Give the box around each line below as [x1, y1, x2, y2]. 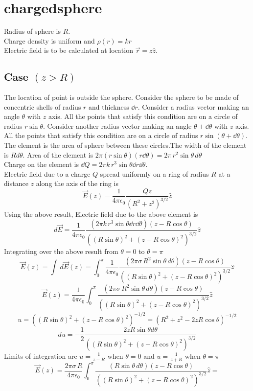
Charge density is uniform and [4, 35, 95, 46]
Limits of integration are [4, 350, 77, 361]
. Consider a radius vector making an [138, 101, 249, 112]
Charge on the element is [4, 159, 79, 169]
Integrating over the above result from [4, 246, 118, 256]
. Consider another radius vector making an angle [43, 120, 192, 131]
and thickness [89, 101, 129, 112]
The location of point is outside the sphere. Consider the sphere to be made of [4, 92, 239, 102]
